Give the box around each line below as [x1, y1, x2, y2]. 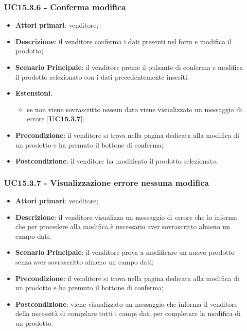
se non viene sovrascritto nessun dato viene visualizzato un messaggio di [27, 104, 242, 114]
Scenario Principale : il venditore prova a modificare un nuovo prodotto [15, 247, 235, 257]
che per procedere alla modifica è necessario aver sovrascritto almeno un [15, 221, 230, 232]
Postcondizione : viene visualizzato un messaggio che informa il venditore [15, 298, 238, 309]
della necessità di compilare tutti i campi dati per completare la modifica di [15, 308, 241, 318]
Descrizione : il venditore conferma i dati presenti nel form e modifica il [15, 36, 231, 46]
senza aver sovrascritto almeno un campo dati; [15, 256, 154, 266]
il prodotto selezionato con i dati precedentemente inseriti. [15, 71, 189, 82]
